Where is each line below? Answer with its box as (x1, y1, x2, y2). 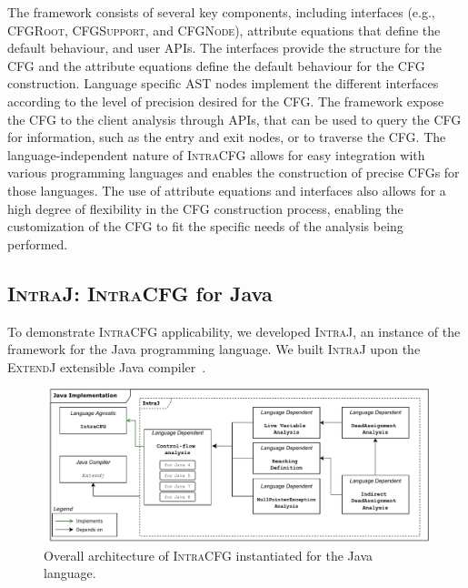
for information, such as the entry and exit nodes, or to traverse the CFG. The (7, 127, 446, 147)
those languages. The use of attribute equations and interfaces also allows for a (7, 180, 446, 199)
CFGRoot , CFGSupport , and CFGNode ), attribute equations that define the (7, 20, 441, 39)
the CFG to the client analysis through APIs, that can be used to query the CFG (7, 109, 462, 128)
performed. (7, 234, 68, 253)
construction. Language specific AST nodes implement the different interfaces (7, 74, 439, 93)
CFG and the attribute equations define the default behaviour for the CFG (7, 56, 425, 75)
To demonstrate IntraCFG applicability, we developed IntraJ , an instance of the (7, 321, 461, 340)
